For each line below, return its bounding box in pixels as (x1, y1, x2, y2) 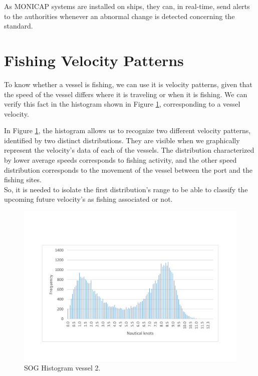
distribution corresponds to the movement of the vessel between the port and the (4, 164, 252, 175)
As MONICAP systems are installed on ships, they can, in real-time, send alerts (4, 1, 250, 11)
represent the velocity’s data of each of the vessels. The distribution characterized (4, 145, 254, 155)
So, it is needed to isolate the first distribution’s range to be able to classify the (4, 184, 248, 194)
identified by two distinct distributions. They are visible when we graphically (4, 135, 240, 145)
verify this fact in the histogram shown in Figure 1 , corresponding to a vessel (4, 99, 240, 109)
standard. (4, 21, 33, 31)
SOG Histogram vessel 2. (24, 362, 101, 373)
